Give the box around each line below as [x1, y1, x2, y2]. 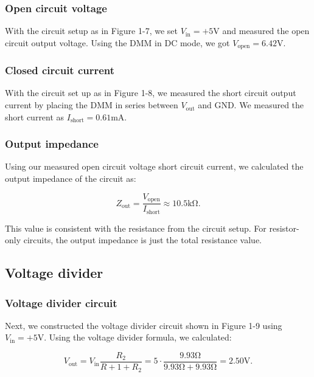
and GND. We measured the [198, 99, 304, 111]
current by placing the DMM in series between [5, 99, 178, 111]
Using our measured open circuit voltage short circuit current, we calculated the [5, 160, 304, 173]
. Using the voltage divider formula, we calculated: [44, 331, 232, 344]
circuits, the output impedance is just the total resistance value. [23, 233, 262, 246]
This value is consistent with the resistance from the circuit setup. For [5, 221, 267, 234]
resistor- [269, 221, 299, 234]
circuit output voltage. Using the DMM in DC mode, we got [5, 36, 230, 49]
